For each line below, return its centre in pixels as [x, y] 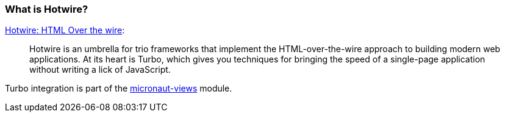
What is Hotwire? [47, 9]
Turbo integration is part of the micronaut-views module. [119, 89]
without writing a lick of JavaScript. [100, 70]
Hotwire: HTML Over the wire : [65, 30]
